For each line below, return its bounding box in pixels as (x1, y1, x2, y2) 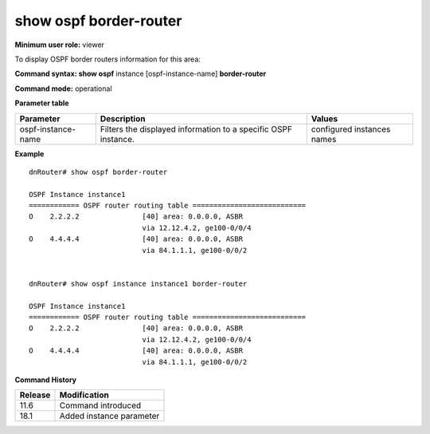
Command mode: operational (14, 84, 112, 93)
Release (19, 389, 51, 400)
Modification (59, 389, 109, 400)
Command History (14, 375, 77, 385)
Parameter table (14, 98, 69, 108)
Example (14, 148, 45, 159)
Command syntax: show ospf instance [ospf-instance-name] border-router (14, 69, 267, 79)
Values (311, 112, 338, 124)
